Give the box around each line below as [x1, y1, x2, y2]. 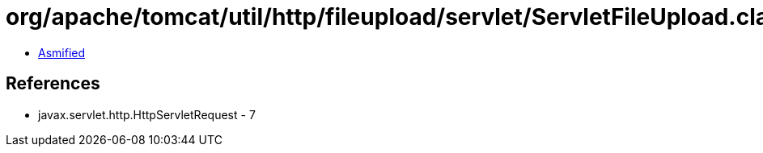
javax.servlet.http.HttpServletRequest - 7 [38, 107, 256, 122]
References [6, 73, 100, 94]
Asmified [38, 45, 86, 60]
